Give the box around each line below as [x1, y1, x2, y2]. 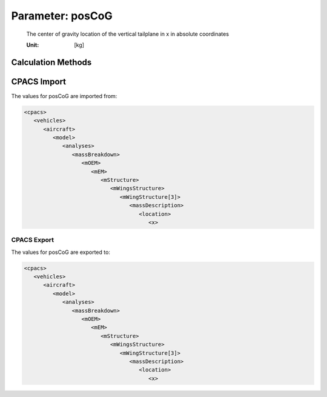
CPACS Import [11, 76, 67, 87]
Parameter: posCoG [11, 9, 113, 22]
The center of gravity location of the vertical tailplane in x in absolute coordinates [26, 30, 230, 38]
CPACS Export [11, 236, 54, 244]
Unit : [26, 41, 39, 48]
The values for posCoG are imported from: [11, 92, 117, 99]
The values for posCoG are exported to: [11, 249, 110, 256]
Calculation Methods [11, 57, 92, 67]
